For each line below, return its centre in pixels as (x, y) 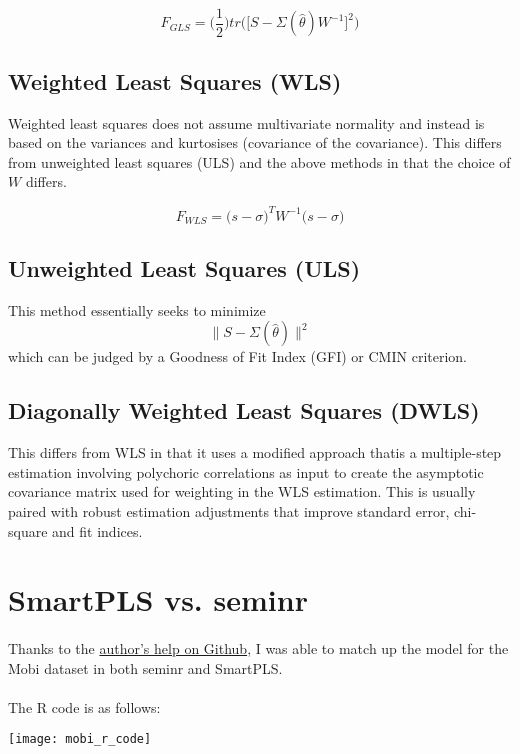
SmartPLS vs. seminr (158, 599)
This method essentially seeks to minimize (137, 309)
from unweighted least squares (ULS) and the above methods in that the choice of (259, 161)
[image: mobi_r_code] (80, 739)
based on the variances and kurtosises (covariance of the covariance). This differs (255, 142)
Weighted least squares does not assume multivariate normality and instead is (246, 122)
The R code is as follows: (84, 706)
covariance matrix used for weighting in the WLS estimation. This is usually (242, 491)
